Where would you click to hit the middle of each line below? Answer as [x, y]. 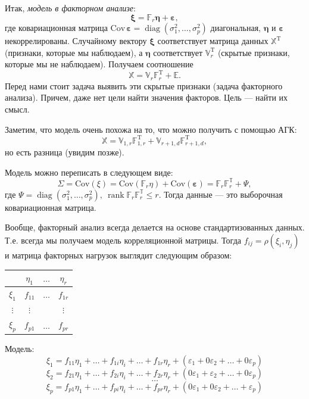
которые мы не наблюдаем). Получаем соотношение [99, 64]
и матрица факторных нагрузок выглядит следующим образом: [118, 255]
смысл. [17, 109]
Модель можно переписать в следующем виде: [89, 172]
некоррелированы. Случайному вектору [76, 41]
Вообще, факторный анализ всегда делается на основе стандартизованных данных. [155, 227]
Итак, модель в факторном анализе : [70, 8]
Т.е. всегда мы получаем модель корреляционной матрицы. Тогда [123, 240]
